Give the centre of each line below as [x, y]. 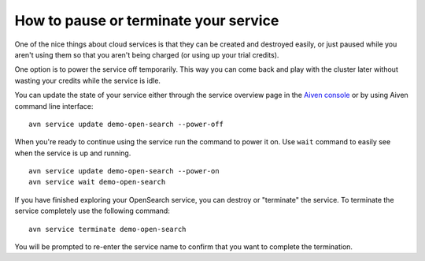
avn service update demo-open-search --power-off [126, 124]
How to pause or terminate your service [147, 21]
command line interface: [54, 106]
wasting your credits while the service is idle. [88, 80]
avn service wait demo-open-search [97, 182]
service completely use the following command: [92, 211]
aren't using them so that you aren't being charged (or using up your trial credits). [147, 54]
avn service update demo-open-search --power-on [124, 171]
